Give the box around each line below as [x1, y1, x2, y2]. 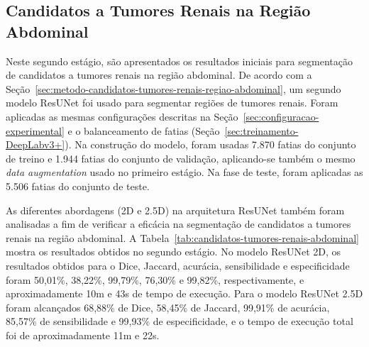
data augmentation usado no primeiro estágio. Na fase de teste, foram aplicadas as [6, 165, 363, 180]
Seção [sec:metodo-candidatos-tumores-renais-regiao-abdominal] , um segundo [6, 81, 341, 96]
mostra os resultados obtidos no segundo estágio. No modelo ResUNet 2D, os [6, 244, 341, 259]
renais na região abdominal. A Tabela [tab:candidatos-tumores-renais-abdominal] [6, 230, 359, 245]
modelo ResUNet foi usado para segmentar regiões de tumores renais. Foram [6, 95, 338, 110]
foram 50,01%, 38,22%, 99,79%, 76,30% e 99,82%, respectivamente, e [6, 272, 304, 287]
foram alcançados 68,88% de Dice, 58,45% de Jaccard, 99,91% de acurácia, [6, 299, 330, 314]
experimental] [6, 123, 65, 138]
